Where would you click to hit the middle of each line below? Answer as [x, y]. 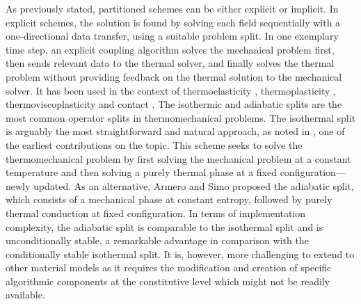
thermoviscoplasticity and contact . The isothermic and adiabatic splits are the [174, 104]
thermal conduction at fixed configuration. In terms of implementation [156, 213]
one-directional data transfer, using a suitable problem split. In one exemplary [172, 36]
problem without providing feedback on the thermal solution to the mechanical [174, 76]
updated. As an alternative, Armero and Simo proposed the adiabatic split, [194, 185]
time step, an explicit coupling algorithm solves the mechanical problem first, [170, 49]
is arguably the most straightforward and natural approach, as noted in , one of [175, 131]
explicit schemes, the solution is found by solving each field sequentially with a [173, 22]
